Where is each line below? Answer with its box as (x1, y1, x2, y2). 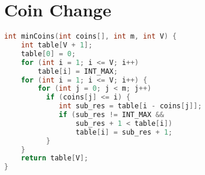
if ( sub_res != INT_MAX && (59, 111, 164, 119)
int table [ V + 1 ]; (21, 41, 93, 49)
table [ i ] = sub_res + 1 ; (75, 128, 173, 136)
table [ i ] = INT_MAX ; (38, 67, 118, 76)
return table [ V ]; (21, 154, 89, 163)
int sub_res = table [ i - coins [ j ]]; (59, 102, 202, 111)
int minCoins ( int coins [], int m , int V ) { (4, 32, 177, 41)
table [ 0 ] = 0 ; (21, 49, 76, 58)
